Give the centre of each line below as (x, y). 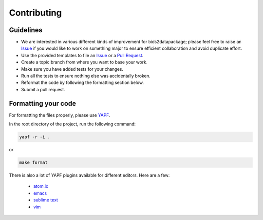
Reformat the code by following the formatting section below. (83, 82)
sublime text (46, 200)
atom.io (41, 186)
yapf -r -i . (35, 137)
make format (34, 163)
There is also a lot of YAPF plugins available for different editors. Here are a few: (89, 175)
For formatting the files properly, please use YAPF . (60, 115)
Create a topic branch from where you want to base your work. (84, 62)
